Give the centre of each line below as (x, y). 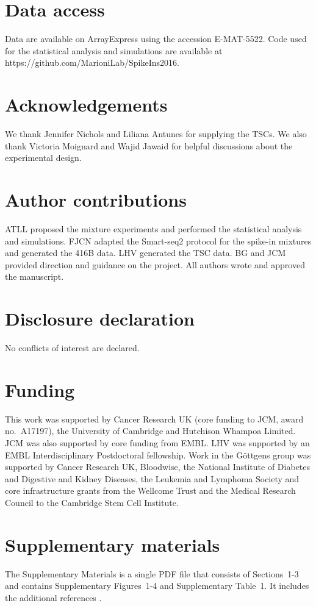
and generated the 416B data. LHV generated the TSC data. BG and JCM (145, 253)
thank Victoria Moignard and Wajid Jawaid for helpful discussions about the (149, 145)
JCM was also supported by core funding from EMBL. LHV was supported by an (157, 442)
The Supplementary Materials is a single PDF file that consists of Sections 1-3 (152, 573)
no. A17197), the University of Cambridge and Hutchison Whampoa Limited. (150, 431)
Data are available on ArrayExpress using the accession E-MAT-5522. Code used (156, 39)
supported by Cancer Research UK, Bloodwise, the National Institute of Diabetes (158, 467)
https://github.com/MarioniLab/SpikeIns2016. (92, 62)
